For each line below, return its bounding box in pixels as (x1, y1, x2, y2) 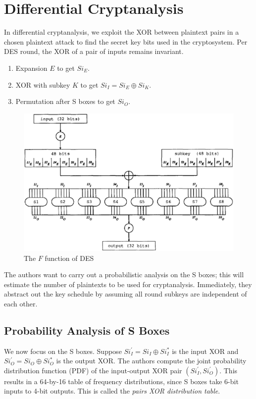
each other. (4, 298, 38, 308)
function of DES (45, 252, 94, 263)
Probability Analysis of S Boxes (4, 322, 170, 338)
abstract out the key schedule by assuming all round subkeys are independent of (4, 289, 247, 299)
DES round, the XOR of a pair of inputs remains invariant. (4, 46, 184, 56)
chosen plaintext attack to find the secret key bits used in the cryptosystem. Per (4, 36, 248, 47)
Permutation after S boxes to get (15, 96, 115, 106)
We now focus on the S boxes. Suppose (4, 346, 122, 356)
